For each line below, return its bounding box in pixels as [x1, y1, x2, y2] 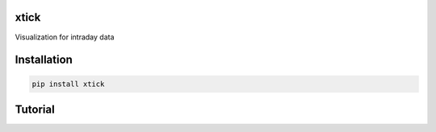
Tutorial [15, 102, 56, 116]
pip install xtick [31, 79, 105, 89]
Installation [15, 53, 73, 67]
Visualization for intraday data [15, 32, 115, 42]
